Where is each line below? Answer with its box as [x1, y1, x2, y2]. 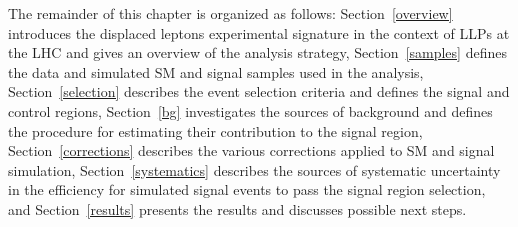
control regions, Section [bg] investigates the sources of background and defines [8, 100, 493, 121]
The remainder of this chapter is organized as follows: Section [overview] [8, 3, 453, 23]
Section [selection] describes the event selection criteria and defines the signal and [8, 81, 510, 102]
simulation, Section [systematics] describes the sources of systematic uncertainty [8, 159, 501, 180]
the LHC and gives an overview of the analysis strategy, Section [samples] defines [8, 42, 507, 63]
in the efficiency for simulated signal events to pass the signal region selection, [8, 179, 486, 200]
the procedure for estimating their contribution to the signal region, [8, 120, 423, 141]
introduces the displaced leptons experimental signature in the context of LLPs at [8, 22, 510, 43]
